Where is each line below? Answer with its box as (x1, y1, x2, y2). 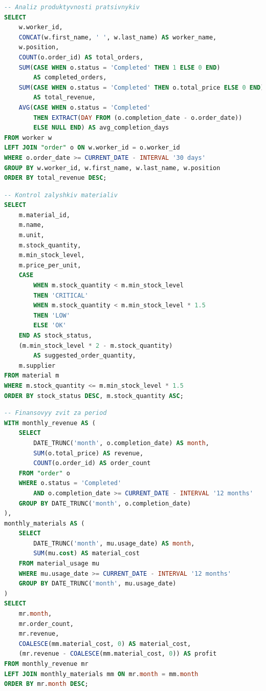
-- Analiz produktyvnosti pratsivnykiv (4, 4, 140, 11)
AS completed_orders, (33, 74, 107, 81)
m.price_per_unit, (18, 261, 81, 269)
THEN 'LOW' (33, 311, 70, 319)
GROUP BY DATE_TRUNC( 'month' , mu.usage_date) (18, 580, 176, 588)
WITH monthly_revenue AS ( (4, 419, 96, 427)
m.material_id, (18, 211, 70, 219)
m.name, (18, 221, 45, 229)
